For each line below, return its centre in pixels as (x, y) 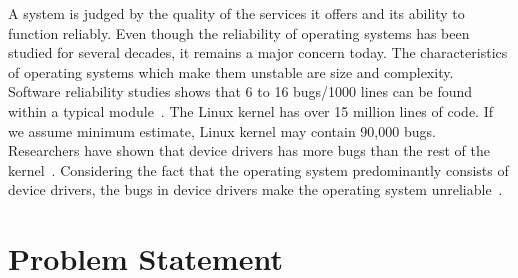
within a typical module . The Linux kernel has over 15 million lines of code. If (250, 110)
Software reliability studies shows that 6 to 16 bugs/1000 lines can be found (240, 91)
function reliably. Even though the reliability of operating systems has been (239, 32)
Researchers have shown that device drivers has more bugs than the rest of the (249, 150)
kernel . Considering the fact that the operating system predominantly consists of (258, 169)
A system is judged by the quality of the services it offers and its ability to (236, 13)
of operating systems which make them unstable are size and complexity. (231, 71)
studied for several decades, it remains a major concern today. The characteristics (258, 52)
